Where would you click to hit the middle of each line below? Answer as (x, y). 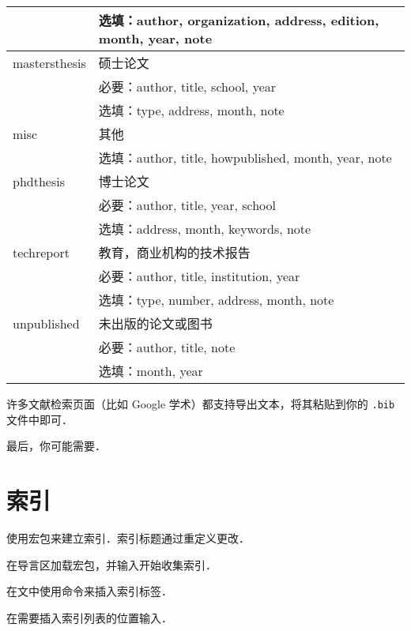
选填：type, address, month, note (191, 110)
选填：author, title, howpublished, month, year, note (245, 158)
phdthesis (39, 181)
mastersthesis (49, 62)
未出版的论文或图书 (155, 323)
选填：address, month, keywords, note (205, 229)
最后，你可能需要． (56, 446)
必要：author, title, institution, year (199, 276)
